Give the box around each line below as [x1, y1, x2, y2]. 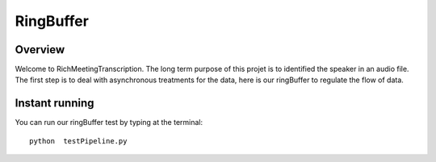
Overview [15, 43, 65, 56]
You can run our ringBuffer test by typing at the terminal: [15, 118, 203, 127]
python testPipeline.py [29, 136, 128, 145]
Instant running [15, 97, 94, 110]
